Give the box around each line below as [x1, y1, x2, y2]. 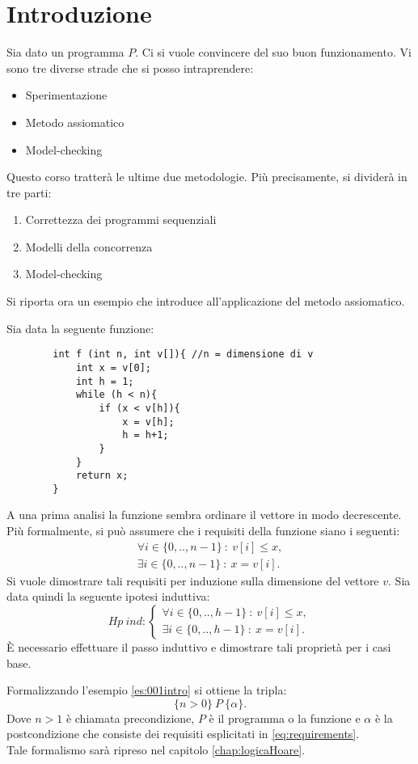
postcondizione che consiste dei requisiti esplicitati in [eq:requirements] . [6, 725, 360, 742]
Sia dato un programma [6, 44, 125, 61]
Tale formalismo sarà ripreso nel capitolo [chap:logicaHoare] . [6, 741, 306, 758]
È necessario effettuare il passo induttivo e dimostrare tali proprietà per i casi [6, 638, 391, 655]
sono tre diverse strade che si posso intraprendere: [6, 59, 254, 76]
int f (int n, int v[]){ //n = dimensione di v [53, 348, 314, 361]
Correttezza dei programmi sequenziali [25, 211, 217, 228]
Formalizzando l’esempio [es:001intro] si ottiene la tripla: [6, 682, 287, 699]
